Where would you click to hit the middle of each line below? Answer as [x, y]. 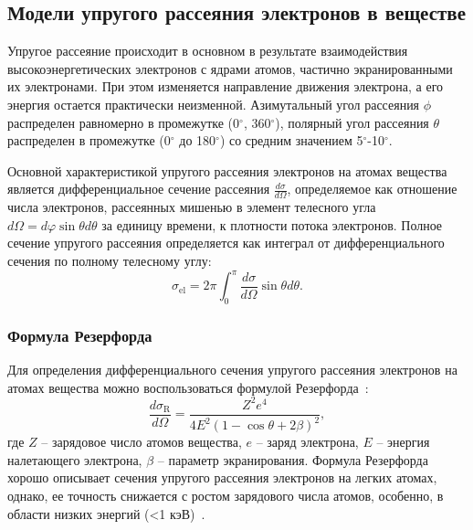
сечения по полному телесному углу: [110, 260]
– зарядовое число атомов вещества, [142, 442]
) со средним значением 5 [291, 140]
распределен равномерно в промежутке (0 [124, 122]
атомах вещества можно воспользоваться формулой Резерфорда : [188, 387]
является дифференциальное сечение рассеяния [139, 189]
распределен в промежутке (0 [89, 140]
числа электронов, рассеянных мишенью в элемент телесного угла [192, 207]
